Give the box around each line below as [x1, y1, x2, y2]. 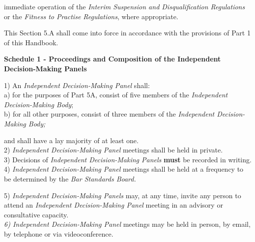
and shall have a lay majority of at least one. [4, 135, 139, 145]
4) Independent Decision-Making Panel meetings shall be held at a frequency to [4, 164, 244, 174]
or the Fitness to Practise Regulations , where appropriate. [4, 11, 178, 21]
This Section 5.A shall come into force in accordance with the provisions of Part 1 [4, 28, 251, 38]
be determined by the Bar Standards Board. [4, 173, 136, 183]
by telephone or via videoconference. [4, 228, 113, 239]
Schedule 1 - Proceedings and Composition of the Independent [4, 54, 221, 64]
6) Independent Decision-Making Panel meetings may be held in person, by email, [4, 219, 251, 229]
